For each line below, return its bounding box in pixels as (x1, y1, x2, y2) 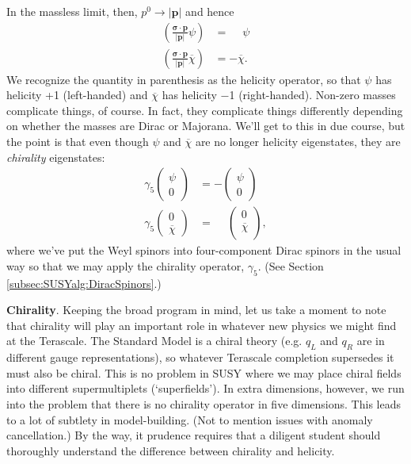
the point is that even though (6, 133, 149, 150)
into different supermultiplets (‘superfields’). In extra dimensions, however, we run (6, 380, 405, 397)
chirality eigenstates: (6, 148, 105, 165)
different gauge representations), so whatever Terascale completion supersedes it (6, 349, 394, 366)
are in (356, 332, 385, 349)
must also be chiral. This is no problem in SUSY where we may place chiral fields (6, 364, 401, 381)
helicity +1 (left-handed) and (6, 86, 148, 103)
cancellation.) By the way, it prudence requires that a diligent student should (6, 427, 381, 443)
